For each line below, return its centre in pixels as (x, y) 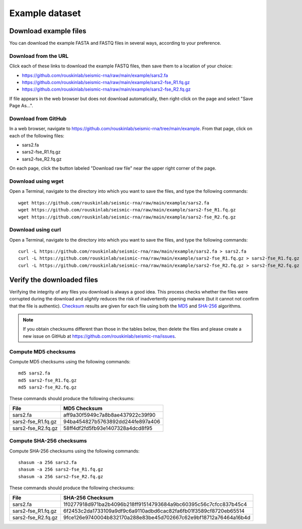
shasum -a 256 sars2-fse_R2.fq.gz (61, 476)
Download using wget (36, 181)
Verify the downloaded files (54, 280)
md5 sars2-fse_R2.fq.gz (48, 387)
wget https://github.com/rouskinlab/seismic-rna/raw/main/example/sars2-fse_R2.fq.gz (127, 217)
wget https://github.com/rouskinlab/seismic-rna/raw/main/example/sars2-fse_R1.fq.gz (127, 210)
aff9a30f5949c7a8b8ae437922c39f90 (109, 415)
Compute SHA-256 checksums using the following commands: (74, 451)
